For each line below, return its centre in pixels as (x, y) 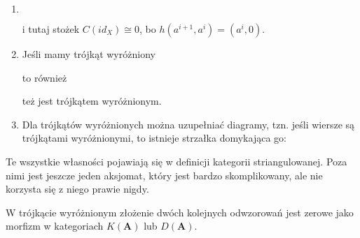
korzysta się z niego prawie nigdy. (77, 189)
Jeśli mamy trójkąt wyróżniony (89, 54)
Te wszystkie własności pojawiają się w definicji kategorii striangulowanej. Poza (176, 161)
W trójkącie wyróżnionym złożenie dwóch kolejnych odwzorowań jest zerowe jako (180, 212)
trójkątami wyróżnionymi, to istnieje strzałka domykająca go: (154, 138)
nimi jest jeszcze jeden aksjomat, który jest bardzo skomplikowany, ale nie (164, 175)
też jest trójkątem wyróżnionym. (92, 101)
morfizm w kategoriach (55, 226)
